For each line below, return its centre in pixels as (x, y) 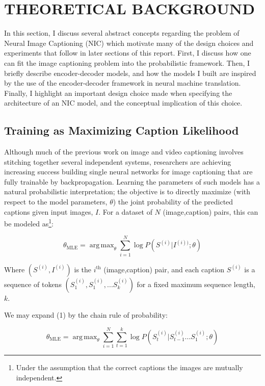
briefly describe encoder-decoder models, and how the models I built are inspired (130, 73)
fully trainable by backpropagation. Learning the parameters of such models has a (132, 181)
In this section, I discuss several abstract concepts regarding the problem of (122, 33)
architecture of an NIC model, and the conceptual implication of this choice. (123, 103)
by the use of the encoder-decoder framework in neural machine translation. (123, 83)
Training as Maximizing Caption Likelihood (122, 130)
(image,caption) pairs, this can (210, 211)
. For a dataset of (125, 211)
